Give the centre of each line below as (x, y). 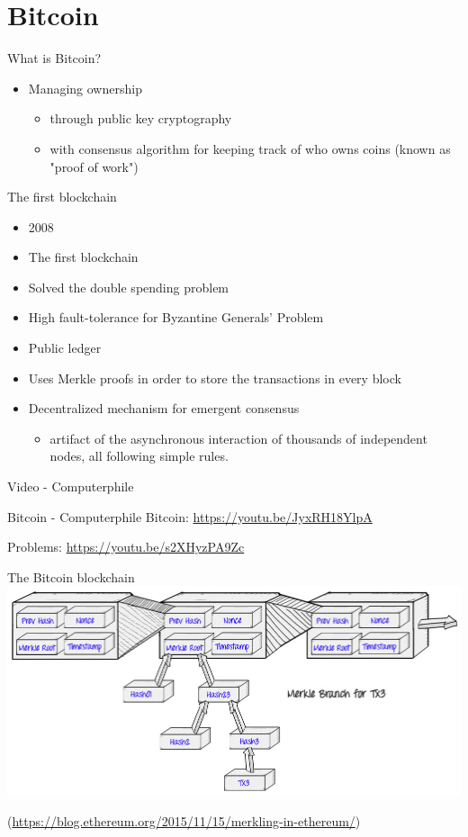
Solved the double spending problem (129, 287)
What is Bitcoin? (54, 58)
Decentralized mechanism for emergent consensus (164, 408)
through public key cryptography (141, 118)
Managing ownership (85, 88)
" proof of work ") (94, 166)
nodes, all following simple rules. (139, 456)
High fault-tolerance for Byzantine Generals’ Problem (176, 317)
